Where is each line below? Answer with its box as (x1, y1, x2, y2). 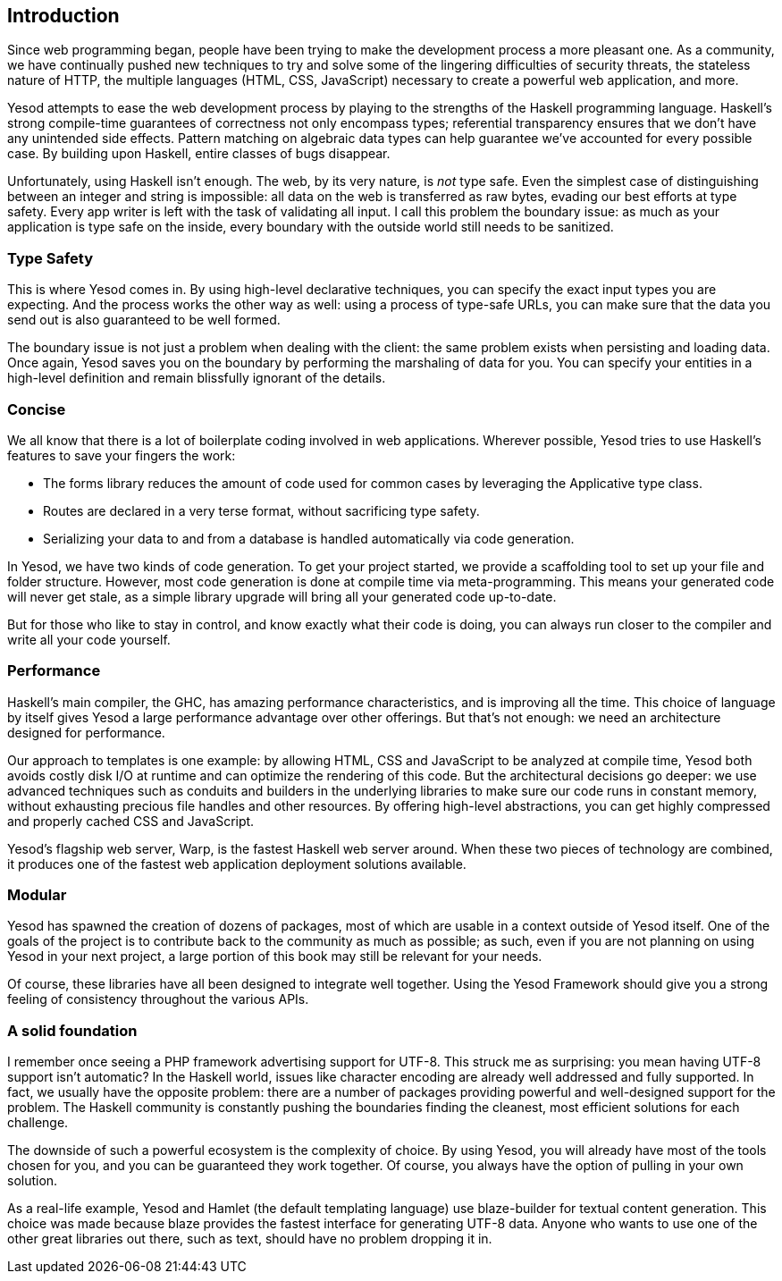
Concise (7, 400, 66, 418)
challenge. (7, 1115, 69, 1131)
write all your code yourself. (7, 631, 171, 647)
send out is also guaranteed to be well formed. (7, 312, 281, 328)
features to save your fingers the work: (7, 447, 236, 463)
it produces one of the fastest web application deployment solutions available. (7, 855, 467, 872)
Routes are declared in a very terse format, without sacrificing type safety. (43, 502, 480, 518)
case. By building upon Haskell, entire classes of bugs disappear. (7, 146, 391, 162)
